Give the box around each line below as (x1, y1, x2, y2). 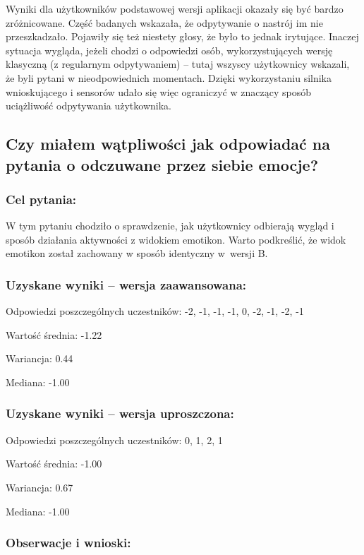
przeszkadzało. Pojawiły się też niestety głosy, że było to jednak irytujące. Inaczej (6, 29, 359, 44)
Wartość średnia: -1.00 (6, 456, 102, 471)
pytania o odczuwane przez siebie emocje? (6, 153, 319, 175)
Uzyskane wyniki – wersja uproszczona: (6, 405, 234, 422)
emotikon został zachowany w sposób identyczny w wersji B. (6, 246, 268, 261)
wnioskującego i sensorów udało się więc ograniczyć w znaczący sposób (6, 84, 311, 99)
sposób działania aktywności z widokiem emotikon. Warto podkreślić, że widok (6, 232, 346, 246)
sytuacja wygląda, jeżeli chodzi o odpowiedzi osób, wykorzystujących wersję (6, 42, 333, 57)
